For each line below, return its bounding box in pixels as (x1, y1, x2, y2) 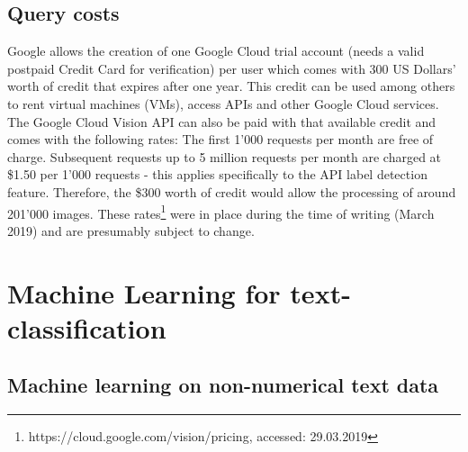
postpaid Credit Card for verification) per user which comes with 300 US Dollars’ (7, 59, 456, 77)
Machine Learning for (7, 274, 281, 311)
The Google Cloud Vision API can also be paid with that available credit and (7, 112, 436, 131)
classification (7, 309, 166, 346)
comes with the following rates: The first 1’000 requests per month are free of (7, 130, 434, 149)
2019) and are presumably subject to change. (7, 221, 255, 240)
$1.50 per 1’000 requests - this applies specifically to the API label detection (7, 165, 427, 184)
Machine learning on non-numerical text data (7, 371, 439, 399)
